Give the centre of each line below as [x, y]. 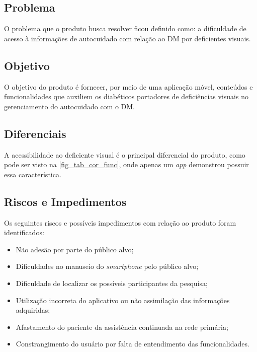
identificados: [24, 232]
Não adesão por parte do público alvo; [75, 249]
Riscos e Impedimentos [65, 201]
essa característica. [33, 174]
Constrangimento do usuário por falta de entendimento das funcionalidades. [133, 344]
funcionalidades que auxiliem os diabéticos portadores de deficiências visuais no [126, 96]
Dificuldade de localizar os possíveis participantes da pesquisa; [112, 283]
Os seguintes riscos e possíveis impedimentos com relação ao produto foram [120, 222]
